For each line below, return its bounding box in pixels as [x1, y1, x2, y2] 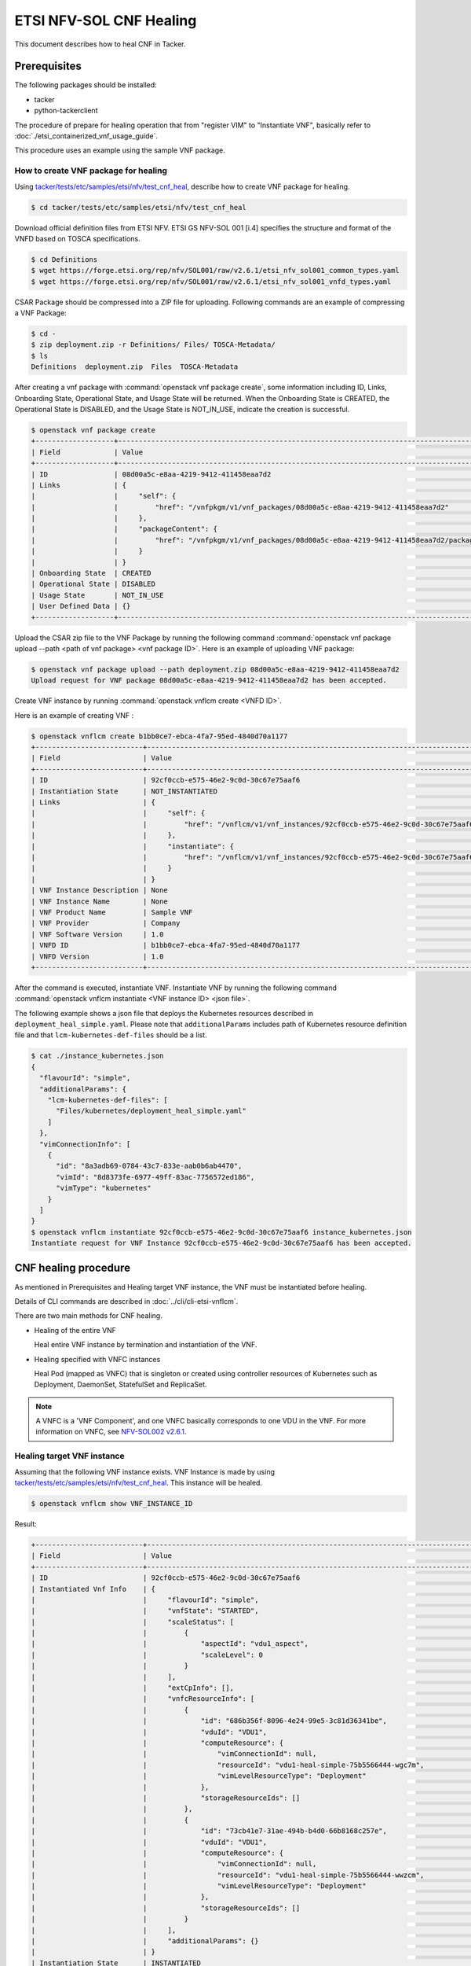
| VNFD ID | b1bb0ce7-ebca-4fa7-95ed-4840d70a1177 [31, 941, 301, 950]
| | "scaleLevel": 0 [31, 1650, 263, 1659]
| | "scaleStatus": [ [31, 1617, 235, 1626]
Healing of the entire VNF [34, 1325, 117, 1335]
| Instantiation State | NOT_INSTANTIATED [31, 786, 217, 796]
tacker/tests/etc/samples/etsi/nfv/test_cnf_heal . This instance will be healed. [14, 1478, 263, 1488]
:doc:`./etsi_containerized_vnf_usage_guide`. [14, 131, 159, 141]
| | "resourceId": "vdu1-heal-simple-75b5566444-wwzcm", [31, 1870, 425, 1879]
